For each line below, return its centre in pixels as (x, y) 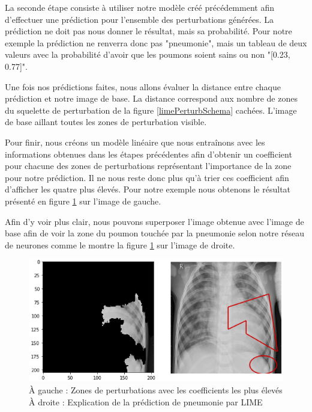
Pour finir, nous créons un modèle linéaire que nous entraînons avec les (135, 142)
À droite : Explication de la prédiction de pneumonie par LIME (146, 401)
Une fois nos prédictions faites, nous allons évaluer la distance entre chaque (143, 86)
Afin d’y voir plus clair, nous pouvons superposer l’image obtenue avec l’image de (154, 221)
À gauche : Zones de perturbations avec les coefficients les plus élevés (156, 390)
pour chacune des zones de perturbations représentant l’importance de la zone (148, 166)
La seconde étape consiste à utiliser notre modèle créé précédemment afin (139, 7)
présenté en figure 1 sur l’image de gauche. (83, 201)
